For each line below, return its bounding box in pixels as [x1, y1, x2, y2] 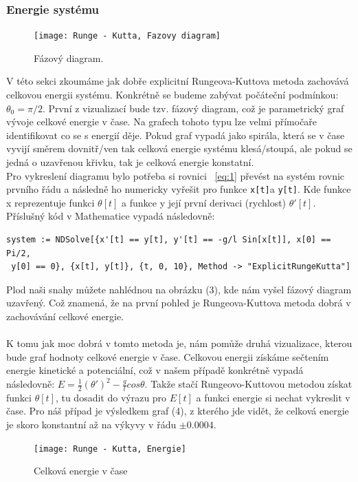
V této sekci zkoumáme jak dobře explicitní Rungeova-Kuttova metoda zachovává [6, 74, 349, 88]
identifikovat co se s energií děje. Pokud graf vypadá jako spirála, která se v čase [6, 127, 345, 142]
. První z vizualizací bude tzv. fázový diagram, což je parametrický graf [42, 101, 344, 115]
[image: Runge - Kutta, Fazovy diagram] [34, 31, 221, 41]
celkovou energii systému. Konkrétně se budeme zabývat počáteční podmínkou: [6, 87, 339, 102]
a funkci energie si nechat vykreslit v [196, 390, 350, 404]
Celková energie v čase [34, 463, 128, 478]
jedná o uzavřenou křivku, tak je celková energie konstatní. [6, 155, 254, 169]
